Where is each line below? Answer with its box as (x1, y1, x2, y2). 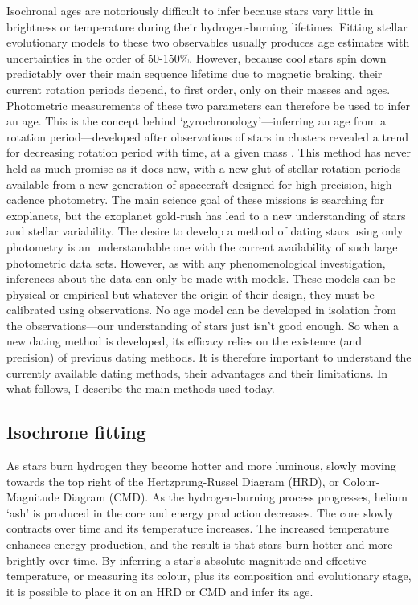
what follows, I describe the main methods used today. (6, 380, 275, 397)
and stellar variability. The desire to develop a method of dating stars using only (6, 223, 404, 239)
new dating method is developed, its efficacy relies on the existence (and (6, 333, 363, 350)
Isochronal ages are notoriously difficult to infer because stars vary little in (6, 2, 374, 18)
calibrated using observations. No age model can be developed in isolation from (6, 301, 396, 318)
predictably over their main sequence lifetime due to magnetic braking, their (6, 65, 383, 82)
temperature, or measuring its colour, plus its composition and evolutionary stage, (6, 567, 412, 584)
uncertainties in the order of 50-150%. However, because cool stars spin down (6, 49, 387, 66)
